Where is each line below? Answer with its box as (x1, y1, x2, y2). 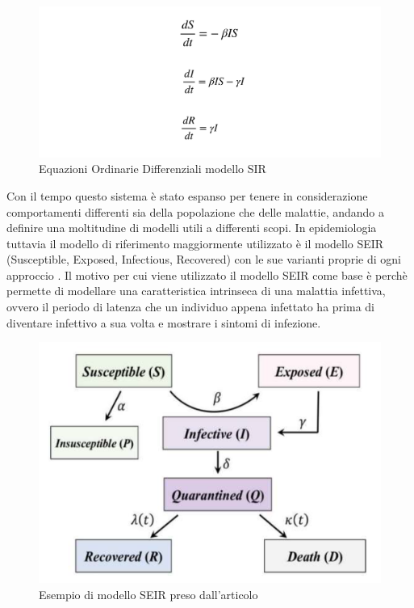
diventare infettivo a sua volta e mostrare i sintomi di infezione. (6, 314, 321, 331)
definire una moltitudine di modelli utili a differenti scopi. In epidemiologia (6, 219, 377, 236)
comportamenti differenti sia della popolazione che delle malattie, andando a (6, 203, 384, 220)
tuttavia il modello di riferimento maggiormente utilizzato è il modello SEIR (6, 234, 384, 251)
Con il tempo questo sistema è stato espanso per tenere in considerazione (6, 187, 368, 204)
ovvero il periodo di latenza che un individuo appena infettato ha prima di (6, 298, 374, 315)
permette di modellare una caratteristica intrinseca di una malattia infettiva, (6, 282, 386, 299)
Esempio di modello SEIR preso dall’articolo (39, 585, 258, 602)
